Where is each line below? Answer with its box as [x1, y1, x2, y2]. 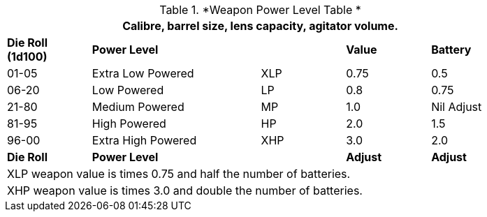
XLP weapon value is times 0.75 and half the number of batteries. [7, 167, 351, 181]
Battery [431, 43, 472, 57]
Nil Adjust [431, 100, 482, 114]
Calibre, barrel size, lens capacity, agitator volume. [122, 19, 398, 33]
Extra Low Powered [92, 66, 194, 80]
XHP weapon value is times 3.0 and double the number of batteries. [7, 184, 363, 197]
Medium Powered [92, 100, 184, 114]
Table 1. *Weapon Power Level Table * [159, 3, 361, 17]
